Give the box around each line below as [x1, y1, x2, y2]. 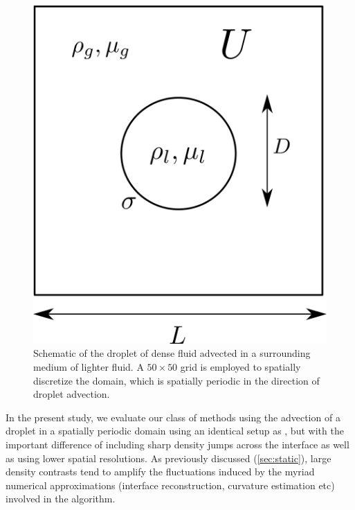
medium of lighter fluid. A [33, 360, 144, 374]
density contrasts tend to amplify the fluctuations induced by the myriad [6, 464, 315, 479]
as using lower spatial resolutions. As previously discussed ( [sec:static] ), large [6, 450, 331, 465]
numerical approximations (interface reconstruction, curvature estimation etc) [6, 477, 335, 492]
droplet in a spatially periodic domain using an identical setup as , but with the [6, 423, 344, 438]
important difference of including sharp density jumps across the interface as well [6, 437, 349, 451]
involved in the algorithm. [6, 491, 116, 506]
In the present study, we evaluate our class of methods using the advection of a [6, 410, 340, 424]
